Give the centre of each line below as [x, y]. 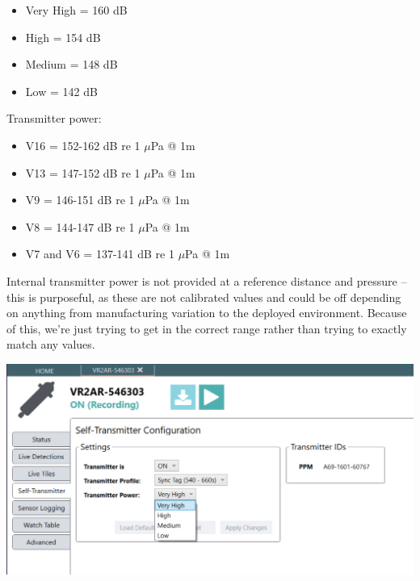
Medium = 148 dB [71, 64]
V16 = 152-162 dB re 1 [83, 145]
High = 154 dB [63, 37]
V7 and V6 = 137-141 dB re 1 [100, 254]
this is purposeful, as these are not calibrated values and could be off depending [204, 297]
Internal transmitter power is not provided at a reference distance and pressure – [207, 280]
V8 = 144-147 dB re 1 [80, 226]
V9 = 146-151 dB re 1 [80, 200]
